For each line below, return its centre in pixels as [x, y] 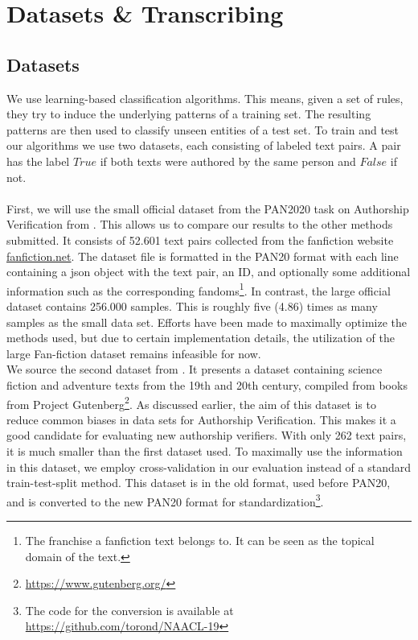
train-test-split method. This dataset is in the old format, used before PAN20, [199, 483]
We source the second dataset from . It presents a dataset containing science [195, 369]
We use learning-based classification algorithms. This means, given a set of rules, [205, 98]
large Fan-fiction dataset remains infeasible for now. [134, 353]
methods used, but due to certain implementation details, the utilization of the [201, 338]
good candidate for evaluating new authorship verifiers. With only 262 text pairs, [207, 435]
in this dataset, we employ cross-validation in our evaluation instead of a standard [209, 467]
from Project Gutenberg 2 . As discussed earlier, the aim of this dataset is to [191, 403]
